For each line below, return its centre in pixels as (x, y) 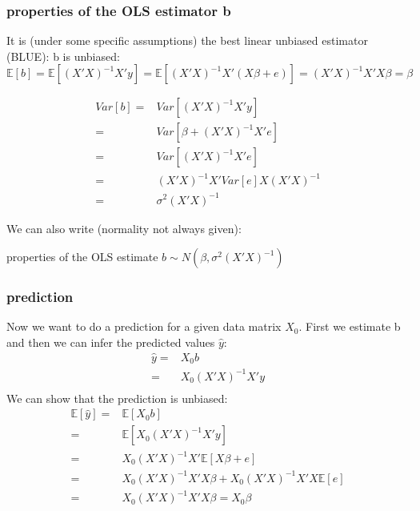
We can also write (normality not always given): (124, 228)
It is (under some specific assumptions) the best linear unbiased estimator (187, 40)
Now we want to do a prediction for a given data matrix (144, 326)
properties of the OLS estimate (82, 257)
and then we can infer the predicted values (111, 342)
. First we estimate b (350, 326)
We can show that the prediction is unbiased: (117, 398)
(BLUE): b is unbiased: (63, 56)
